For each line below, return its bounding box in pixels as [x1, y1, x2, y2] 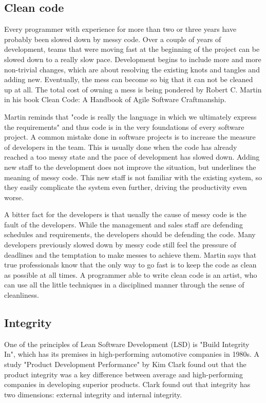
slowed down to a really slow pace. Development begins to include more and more [4, 53, 261, 64]
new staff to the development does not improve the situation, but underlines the [4, 161, 256, 172]
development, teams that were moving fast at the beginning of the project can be [4, 44, 260, 54]
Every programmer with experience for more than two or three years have [4, 24, 237, 34]
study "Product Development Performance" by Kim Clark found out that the [4, 359, 246, 370]
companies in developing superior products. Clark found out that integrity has [4, 379, 251, 390]
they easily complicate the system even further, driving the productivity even [4, 182, 247, 193]
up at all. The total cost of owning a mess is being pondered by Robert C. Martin [4, 84, 262, 94]
